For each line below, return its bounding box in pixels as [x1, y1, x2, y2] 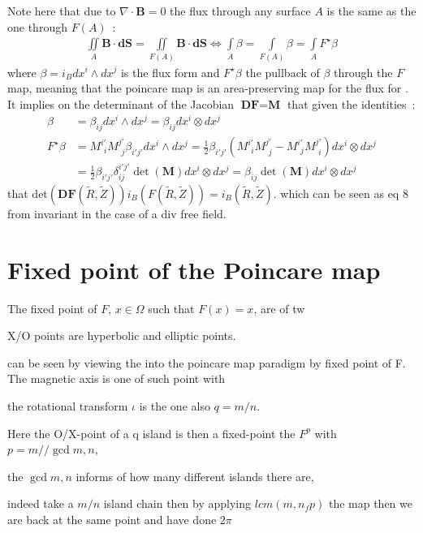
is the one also [139, 398, 210, 414]
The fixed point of [7, 299, 97, 316]
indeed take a [7, 495, 74, 512]
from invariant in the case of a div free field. [7, 204, 227, 221]
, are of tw [253, 299, 305, 316]
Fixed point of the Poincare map [7, 252, 381, 286]
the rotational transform [7, 398, 128, 414]
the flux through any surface [170, 2, 311, 19]
